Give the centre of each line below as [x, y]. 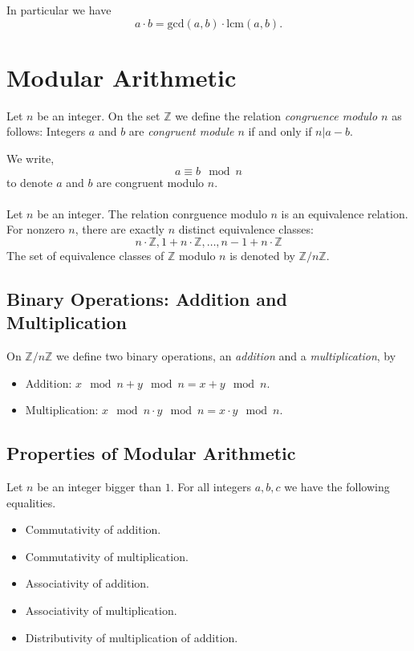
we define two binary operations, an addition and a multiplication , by [226, 356]
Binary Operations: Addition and [147, 298]
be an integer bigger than [99, 487]
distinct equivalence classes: [246, 229]
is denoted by [262, 255]
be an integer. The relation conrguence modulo [152, 213]
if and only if [280, 131]
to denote [30, 182]
